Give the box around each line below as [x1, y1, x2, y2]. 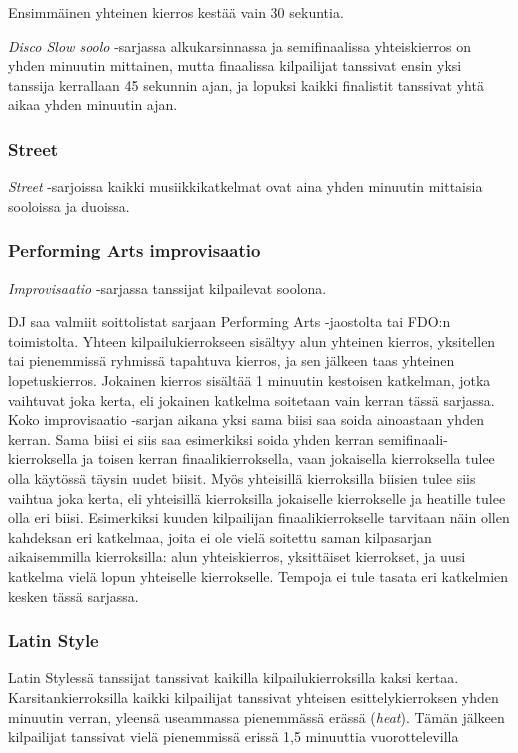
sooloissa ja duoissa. [8, 195, 130, 216]
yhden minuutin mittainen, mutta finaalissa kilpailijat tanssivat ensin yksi [8, 55, 462, 76]
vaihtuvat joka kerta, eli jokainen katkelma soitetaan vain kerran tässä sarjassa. [8, 389, 495, 410]
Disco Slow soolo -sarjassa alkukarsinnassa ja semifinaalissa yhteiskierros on [8, 35, 471, 56]
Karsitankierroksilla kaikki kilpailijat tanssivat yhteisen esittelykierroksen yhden [8, 686, 499, 707]
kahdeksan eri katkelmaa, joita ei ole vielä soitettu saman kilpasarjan [8, 526, 432, 547]
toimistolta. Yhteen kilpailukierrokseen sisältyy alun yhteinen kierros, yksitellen [8, 330, 496, 351]
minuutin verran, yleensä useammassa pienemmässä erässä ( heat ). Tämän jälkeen [8, 706, 505, 727]
